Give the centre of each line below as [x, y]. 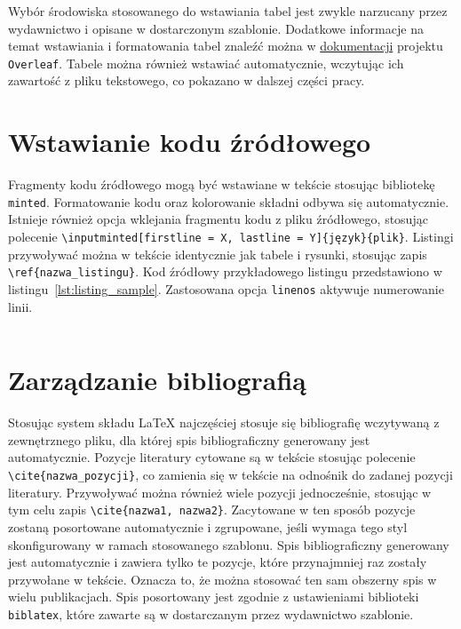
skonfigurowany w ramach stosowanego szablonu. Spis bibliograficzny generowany [229, 544]
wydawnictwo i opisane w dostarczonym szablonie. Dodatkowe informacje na [216, 28]
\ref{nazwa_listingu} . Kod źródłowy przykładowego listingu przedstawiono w [225, 271]
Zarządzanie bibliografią [157, 380]
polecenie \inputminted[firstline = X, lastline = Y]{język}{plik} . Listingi [231, 236]
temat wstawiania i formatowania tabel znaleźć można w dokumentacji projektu [226, 46]
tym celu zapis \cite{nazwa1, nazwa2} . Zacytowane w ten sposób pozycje [212, 510]
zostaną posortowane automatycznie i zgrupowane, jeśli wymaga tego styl [208, 526]
